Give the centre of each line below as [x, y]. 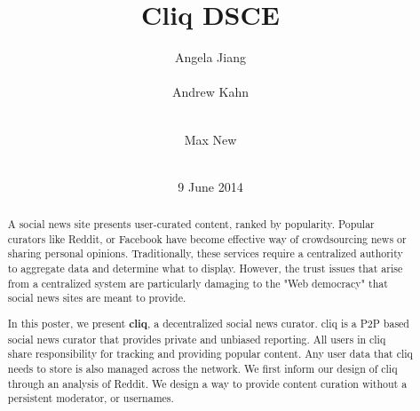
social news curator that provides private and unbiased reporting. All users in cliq [197, 339]
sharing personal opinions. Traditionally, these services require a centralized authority [205, 253]
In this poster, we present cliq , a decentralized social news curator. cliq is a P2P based [208, 323]
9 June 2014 [210, 186]
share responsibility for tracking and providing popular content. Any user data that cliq [210, 354]
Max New [210, 139]
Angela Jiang [210, 57]
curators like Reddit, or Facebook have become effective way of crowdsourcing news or [207, 238]
